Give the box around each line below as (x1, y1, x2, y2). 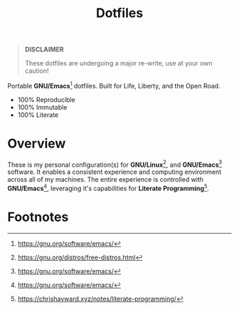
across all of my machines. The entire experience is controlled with (7, 175, 204, 184)
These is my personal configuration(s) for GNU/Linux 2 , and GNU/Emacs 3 (7, 159, 223, 169)
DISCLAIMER (24, 45, 64, 54)
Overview (7, 135, 66, 152)
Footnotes (7, 209, 69, 225)
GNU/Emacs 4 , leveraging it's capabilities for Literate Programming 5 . (7, 183, 210, 193)
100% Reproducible (17, 95, 76, 104)
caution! (24, 66, 49, 76)
